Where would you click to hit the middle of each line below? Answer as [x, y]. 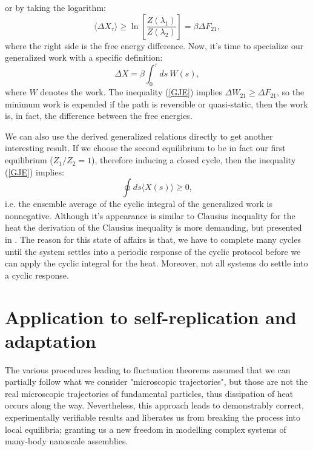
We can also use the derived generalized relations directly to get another [139, 136]
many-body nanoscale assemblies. [67, 441]
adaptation [51, 340]
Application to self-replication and [151, 317]
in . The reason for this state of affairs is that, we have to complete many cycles [153, 239]
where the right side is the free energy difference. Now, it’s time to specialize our [154, 45]
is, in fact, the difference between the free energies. [99, 116]
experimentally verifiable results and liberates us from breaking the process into [153, 417]
